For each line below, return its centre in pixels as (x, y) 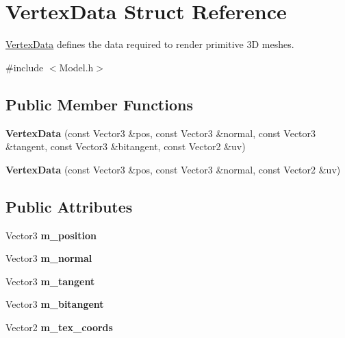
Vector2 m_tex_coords (59, 327)
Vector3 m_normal (49, 258)
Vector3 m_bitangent (55, 304)
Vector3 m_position (51, 235)
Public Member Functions (99, 104)
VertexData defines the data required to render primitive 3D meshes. (150, 44)
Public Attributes (69, 206)
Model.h (76, 67)
